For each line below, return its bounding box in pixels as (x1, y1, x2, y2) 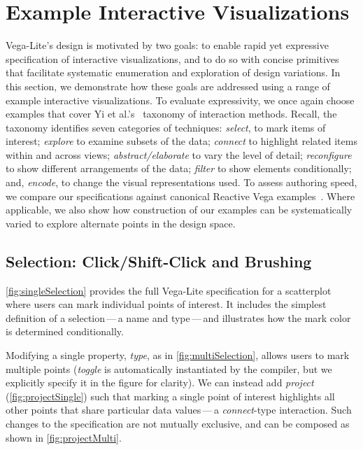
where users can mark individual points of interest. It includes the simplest (6, 297, 327, 311)
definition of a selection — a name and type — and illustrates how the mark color (6, 310, 351, 325)
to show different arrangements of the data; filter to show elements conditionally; (6, 161, 352, 176)
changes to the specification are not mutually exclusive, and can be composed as (6, 416, 350, 430)
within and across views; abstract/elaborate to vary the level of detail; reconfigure (6, 147, 352, 162)
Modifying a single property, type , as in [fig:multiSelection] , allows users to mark (6, 348, 350, 363)
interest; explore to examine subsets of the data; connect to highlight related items (6, 134, 357, 148)
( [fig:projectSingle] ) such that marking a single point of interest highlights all (6, 388, 335, 403)
